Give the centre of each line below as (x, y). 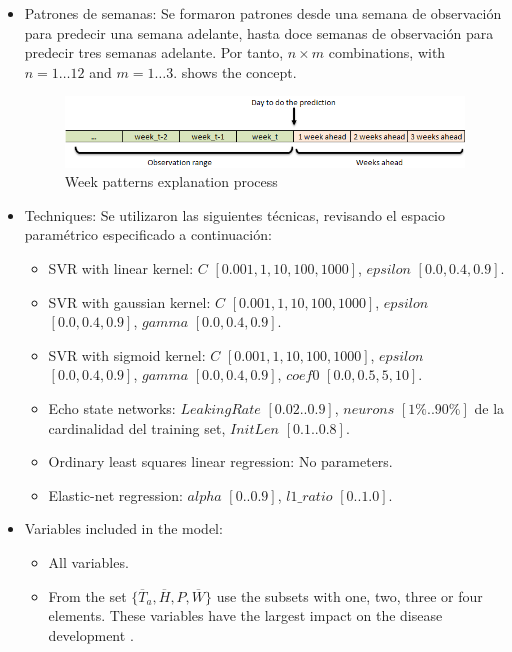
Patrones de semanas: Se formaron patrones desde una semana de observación (263, 13)
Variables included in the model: (123, 528)
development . (91, 634)
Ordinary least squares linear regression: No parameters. (220, 461)
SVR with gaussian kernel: (129, 301)
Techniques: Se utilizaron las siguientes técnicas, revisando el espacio (234, 214)
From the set (87, 595)
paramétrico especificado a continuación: (148, 234)
